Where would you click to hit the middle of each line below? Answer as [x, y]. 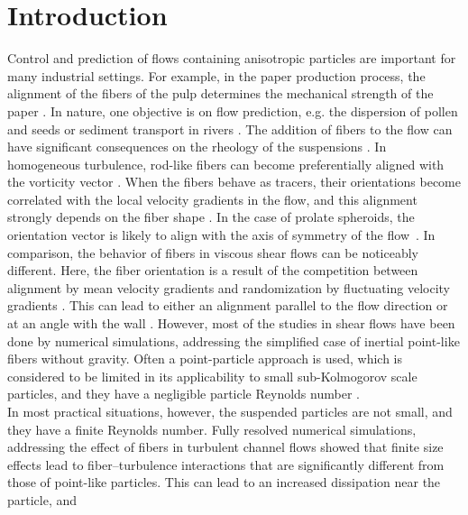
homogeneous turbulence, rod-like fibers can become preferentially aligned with [226, 164]
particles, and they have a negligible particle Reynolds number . [184, 394]
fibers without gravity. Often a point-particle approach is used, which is [205, 359]
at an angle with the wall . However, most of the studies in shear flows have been [231, 323]
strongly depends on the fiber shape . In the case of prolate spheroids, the [211, 217]
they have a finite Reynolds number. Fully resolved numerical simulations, [212, 429]
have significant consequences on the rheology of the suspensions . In [197, 147]
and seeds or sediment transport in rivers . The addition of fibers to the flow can [230, 129]
